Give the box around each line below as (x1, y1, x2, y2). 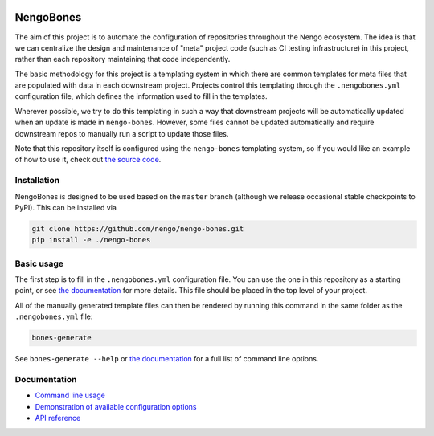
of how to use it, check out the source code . (14, 155, 162, 165)
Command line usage (35, 390, 106, 401)
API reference (35, 414, 81, 423)
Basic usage (14, 258, 64, 269)
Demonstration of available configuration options (35, 401, 197, 411)
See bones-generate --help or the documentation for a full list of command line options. (14, 354, 319, 364)
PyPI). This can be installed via (14, 202, 117, 212)
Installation (14, 175, 60, 186)
